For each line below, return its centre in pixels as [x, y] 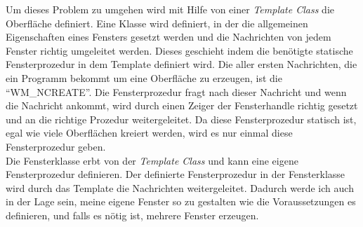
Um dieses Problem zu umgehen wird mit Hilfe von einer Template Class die [170, 9]
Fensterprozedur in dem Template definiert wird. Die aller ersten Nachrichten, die [181, 64]
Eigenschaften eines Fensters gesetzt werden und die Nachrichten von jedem [169, 37]
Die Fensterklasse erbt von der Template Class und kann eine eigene [152, 160]
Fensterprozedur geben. [56, 146]
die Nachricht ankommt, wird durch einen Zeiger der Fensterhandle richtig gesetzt [182, 105]
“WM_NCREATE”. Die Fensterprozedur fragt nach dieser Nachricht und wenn [176, 91]
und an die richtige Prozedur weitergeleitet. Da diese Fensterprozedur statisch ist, [181, 119]
